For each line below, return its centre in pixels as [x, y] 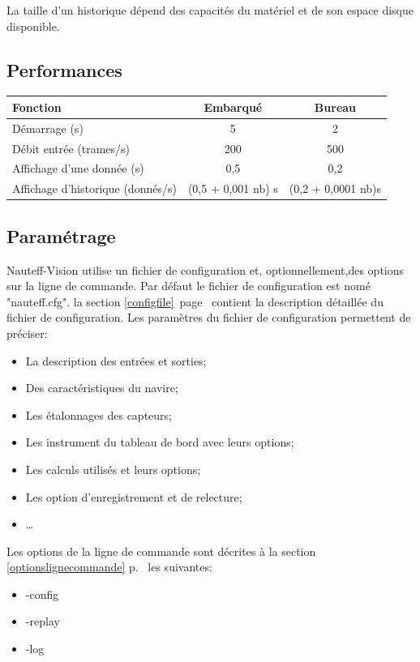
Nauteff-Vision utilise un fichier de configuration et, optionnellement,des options [206, 269]
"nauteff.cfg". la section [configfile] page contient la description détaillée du [195, 301]
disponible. [33, 26]
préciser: [27, 333]
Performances [64, 69]
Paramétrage [61, 235]
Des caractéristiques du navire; [102, 388]
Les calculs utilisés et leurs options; [113, 469]
